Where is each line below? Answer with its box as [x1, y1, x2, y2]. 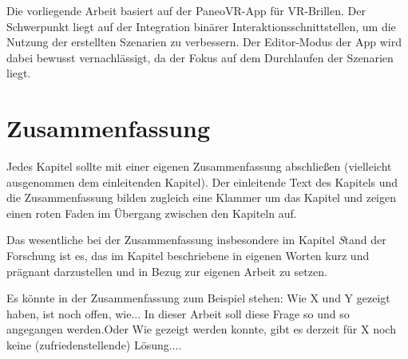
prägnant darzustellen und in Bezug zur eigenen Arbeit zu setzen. [6, 262, 327, 279]
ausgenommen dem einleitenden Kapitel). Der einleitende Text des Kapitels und [6, 173, 398, 190]
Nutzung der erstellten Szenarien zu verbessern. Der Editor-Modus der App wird [6, 34, 402, 50]
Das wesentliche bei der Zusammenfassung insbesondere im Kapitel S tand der [6, 231, 386, 248]
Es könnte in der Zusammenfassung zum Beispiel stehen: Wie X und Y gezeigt [6, 290, 390, 306]
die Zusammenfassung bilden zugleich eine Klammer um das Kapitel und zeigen [6, 189, 396, 206]
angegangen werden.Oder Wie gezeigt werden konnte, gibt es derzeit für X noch [6, 321, 396, 337]
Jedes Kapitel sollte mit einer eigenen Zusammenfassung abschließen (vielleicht [6, 158, 392, 175]
